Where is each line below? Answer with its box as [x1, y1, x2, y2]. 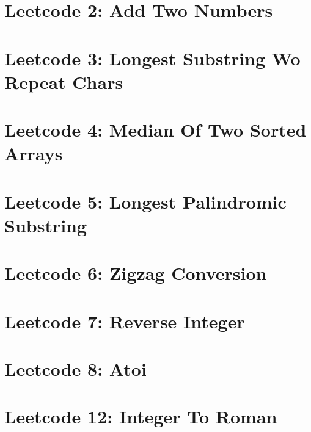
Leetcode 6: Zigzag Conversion [4, 261, 267, 286]
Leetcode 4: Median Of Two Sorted [4, 117, 307, 142]
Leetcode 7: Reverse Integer [4, 308, 245, 333]
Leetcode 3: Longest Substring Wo [4, 45, 301, 70]
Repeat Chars [4, 69, 123, 94]
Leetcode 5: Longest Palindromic [4, 189, 287, 214]
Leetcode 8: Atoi [4, 356, 147, 381]
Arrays [4, 141, 63, 166]
